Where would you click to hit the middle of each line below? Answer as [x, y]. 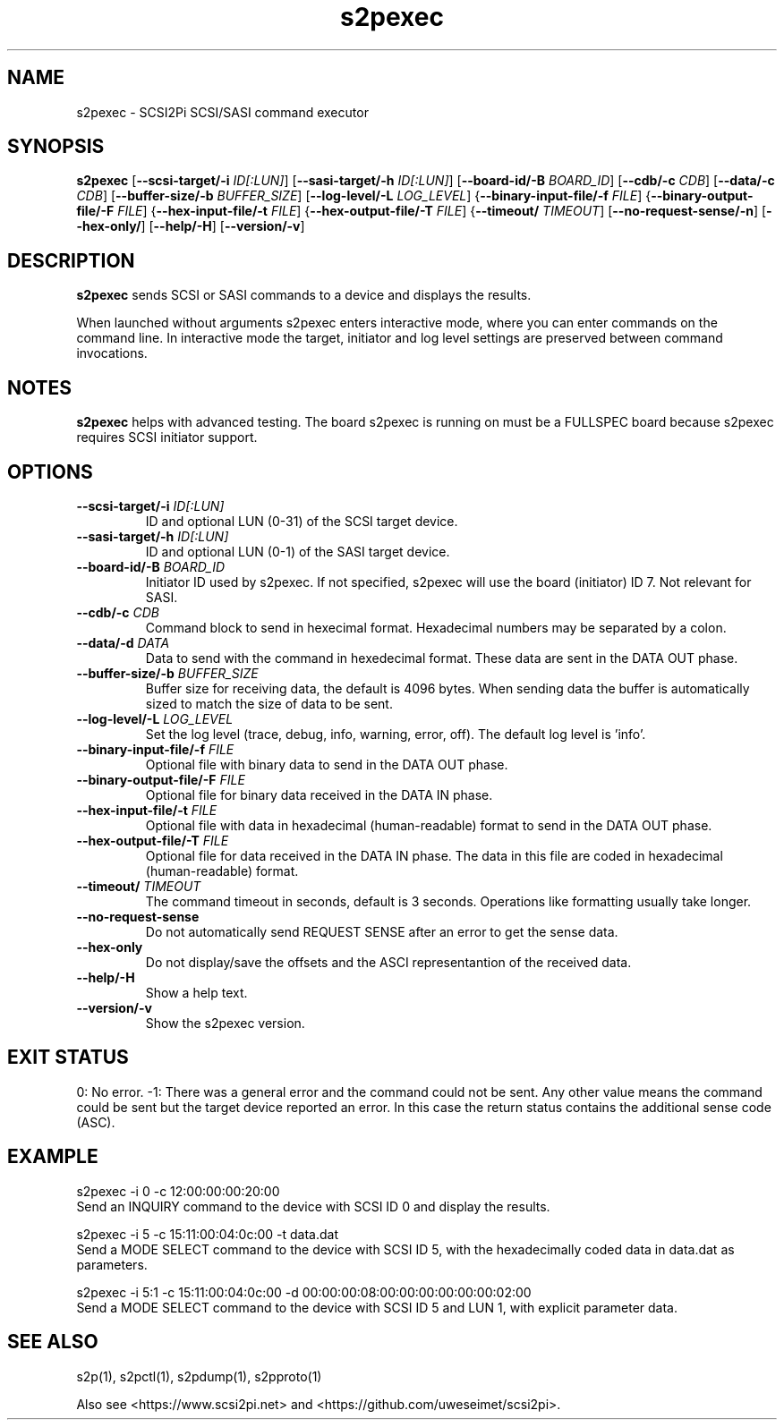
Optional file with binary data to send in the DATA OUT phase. [327, 764]
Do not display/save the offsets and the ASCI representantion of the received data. [388, 962]
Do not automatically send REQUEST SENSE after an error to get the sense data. [382, 931]
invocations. [112, 353]
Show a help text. [196, 992]
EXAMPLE [53, 1157]
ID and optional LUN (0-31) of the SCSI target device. [302, 521]
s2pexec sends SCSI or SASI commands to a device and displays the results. [304, 295]
